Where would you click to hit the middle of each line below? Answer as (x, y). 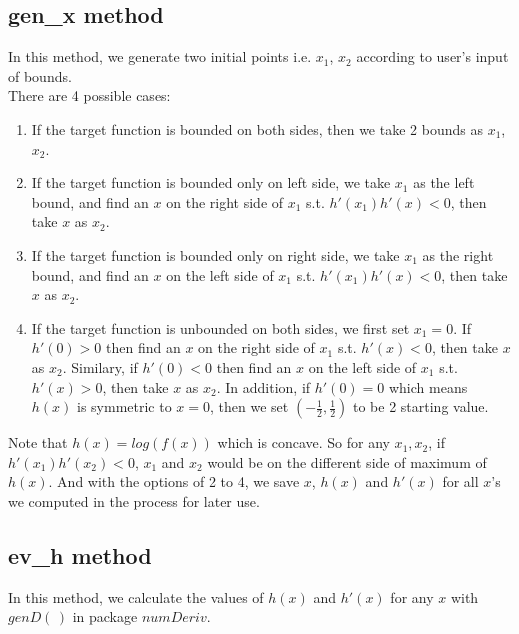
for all (460, 481)
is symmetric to (124, 406)
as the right (458, 254)
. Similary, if (100, 366)
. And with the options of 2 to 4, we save (174, 481)
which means (428, 386)
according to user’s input (432, 56)
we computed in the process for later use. (134, 500)
